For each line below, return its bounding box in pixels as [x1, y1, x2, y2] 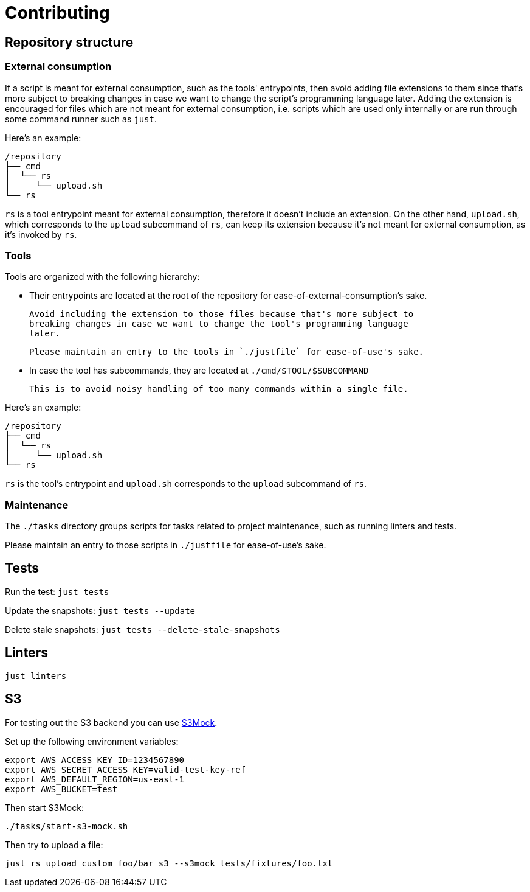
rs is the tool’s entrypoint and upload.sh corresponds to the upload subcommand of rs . [5, 478, 367, 489]
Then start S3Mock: [5, 802, 84, 813]
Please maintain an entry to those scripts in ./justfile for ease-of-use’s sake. [5, 540, 326, 551]
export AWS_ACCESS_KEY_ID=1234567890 [5, 754, 185, 765]
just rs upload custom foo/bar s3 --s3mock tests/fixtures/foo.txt [5, 858, 333, 868]
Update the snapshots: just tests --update [5, 605, 196, 616]
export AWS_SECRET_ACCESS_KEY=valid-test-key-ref [5, 764, 246, 775]
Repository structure [5, 34, 134, 50]
